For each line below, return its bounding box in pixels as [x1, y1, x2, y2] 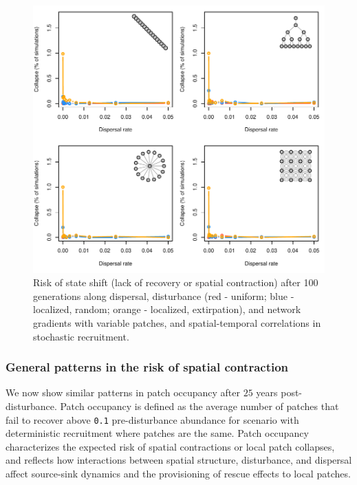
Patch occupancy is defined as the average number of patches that [60, 399, 339, 413]
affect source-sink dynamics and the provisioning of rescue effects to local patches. [6, 466, 351, 481]
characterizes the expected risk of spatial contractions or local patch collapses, [6, 439, 335, 453]
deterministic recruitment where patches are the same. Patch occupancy [6, 426, 309, 440]
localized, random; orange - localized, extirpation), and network [33, 302, 301, 316]
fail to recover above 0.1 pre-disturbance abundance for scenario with [6, 412, 299, 427]
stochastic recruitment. [33, 329, 129, 343]
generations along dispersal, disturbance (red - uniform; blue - [33, 288, 294, 303]
